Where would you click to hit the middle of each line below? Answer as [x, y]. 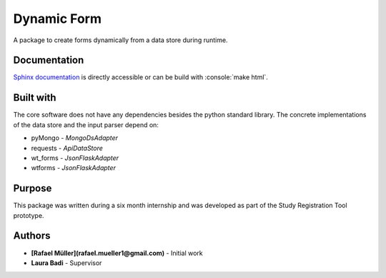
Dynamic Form [57, 19]
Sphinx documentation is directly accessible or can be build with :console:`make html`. [140, 77]
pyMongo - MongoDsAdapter [74, 138]
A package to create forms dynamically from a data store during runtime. [120, 40]
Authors [32, 236]
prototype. [29, 215]
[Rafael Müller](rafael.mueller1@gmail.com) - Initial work [117, 253]
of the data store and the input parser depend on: [86, 124]
